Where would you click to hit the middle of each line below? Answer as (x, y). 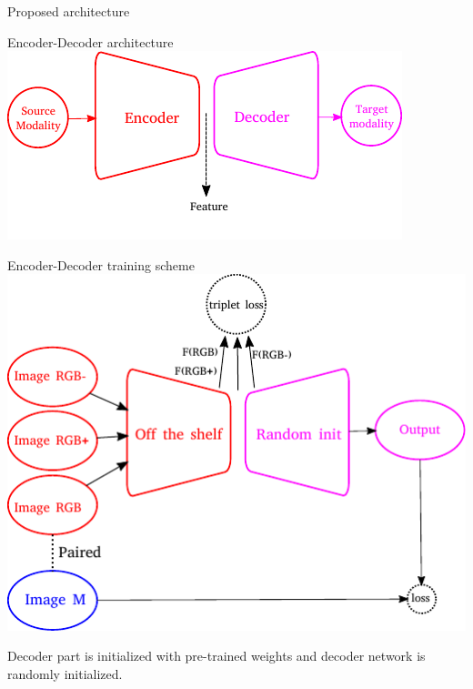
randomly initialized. (65, 674)
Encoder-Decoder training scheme (101, 264)
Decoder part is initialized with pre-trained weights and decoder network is (216, 656)
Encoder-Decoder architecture (91, 41)
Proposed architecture (69, 11)
